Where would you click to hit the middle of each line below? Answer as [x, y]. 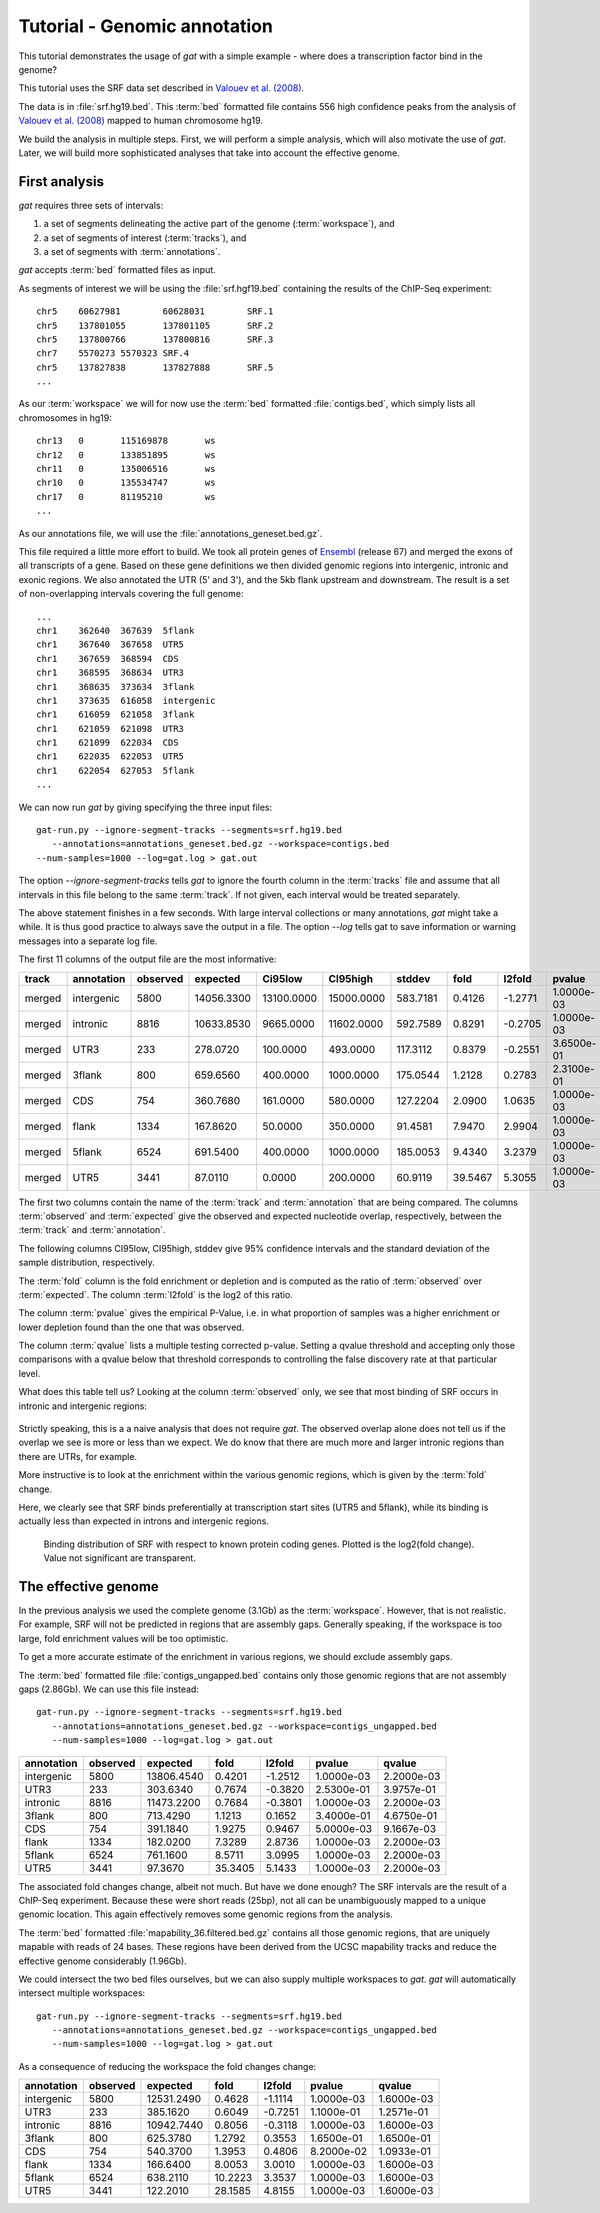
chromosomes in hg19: [65, 417]
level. [29, 1373]
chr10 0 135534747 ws [126, 483]
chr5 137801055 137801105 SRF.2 [155, 325]
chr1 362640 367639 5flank [115, 630]
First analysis [61, 181]
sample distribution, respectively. [86, 1262]
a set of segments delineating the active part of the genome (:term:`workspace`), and [219, 224]
